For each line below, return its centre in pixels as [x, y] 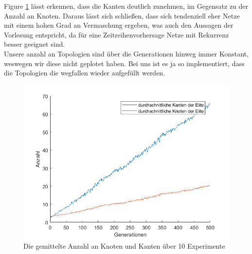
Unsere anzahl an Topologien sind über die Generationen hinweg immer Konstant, [126, 53]
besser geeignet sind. [35, 44]
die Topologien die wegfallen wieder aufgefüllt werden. [85, 73]
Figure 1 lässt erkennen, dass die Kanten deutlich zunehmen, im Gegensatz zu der [126, 6]
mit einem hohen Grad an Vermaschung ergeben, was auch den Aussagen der [119, 25]
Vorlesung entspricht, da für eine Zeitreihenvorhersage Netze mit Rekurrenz [117, 34]
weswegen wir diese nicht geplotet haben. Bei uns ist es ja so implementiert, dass [124, 63]
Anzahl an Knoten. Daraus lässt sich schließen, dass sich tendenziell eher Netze [122, 15]
